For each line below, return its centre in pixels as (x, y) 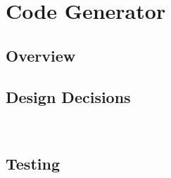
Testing (33, 164)
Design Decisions (68, 96)
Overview (41, 55)
